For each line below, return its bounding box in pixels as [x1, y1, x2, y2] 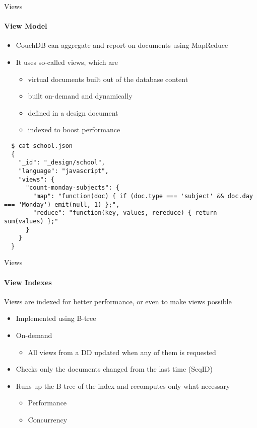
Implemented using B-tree [16, 313, 96, 323]
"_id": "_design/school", [18, 159, 105, 166]
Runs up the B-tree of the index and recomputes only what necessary [16, 380, 230, 391]
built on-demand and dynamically [28, 91, 133, 101]
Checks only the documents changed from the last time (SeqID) [16, 364, 213, 374]
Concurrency [28, 414, 68, 425]
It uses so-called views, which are [16, 56, 118, 67]
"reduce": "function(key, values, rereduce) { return [33, 209, 217, 217]
